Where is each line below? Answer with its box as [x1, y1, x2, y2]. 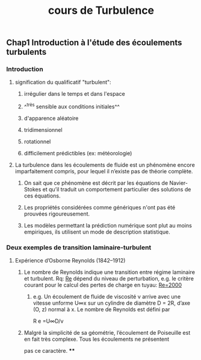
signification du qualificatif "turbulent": [14, 79, 111, 86]
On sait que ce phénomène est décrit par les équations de [23, 179, 169, 187]
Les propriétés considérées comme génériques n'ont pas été [23, 204, 176, 211]
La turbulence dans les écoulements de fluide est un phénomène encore [14, 161, 196, 169]
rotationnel [23, 138, 51, 145]
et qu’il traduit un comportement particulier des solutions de [42, 186, 191, 193]
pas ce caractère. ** [23, 347, 75, 355]
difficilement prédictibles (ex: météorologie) [23, 150, 132, 157]
